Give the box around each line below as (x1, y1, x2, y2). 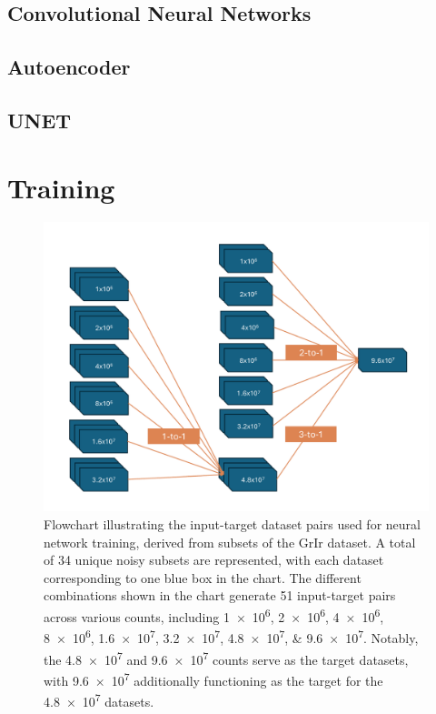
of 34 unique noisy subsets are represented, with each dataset (44, 550, 384, 569)
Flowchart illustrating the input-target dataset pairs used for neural (44, 515, 421, 534)
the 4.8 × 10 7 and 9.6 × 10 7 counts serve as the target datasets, (44, 647, 409, 669)
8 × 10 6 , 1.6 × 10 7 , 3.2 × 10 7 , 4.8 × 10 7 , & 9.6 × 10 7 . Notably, (44, 626, 419, 647)
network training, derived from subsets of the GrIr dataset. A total (44, 532, 416, 551)
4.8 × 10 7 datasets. (44, 689, 154, 710)
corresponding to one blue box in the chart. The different (44, 568, 362, 587)
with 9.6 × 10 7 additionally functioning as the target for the (44, 668, 383, 689)
